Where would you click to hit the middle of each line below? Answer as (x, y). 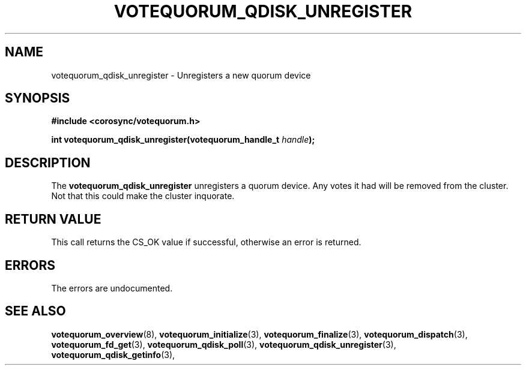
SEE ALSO (35, 311)
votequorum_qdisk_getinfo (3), (113, 354)
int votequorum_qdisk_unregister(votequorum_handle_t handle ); (183, 140)
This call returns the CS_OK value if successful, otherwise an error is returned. (206, 242)
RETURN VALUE (53, 219)
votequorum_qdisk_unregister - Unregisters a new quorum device (181, 75)
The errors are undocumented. (112, 288)
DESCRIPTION (48, 163)
